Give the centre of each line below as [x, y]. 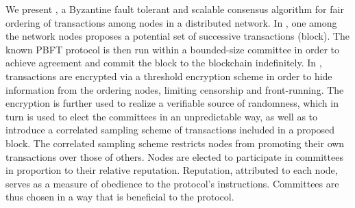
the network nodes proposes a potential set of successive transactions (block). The [178, 36]
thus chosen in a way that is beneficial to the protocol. [120, 197]
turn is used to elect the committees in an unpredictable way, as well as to [162, 116]
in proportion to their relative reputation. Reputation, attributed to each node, [172, 170]
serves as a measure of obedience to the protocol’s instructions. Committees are [172, 183]
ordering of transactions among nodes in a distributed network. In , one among [171, 22]
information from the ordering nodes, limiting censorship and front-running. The [175, 89]
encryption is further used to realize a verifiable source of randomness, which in [172, 103]
